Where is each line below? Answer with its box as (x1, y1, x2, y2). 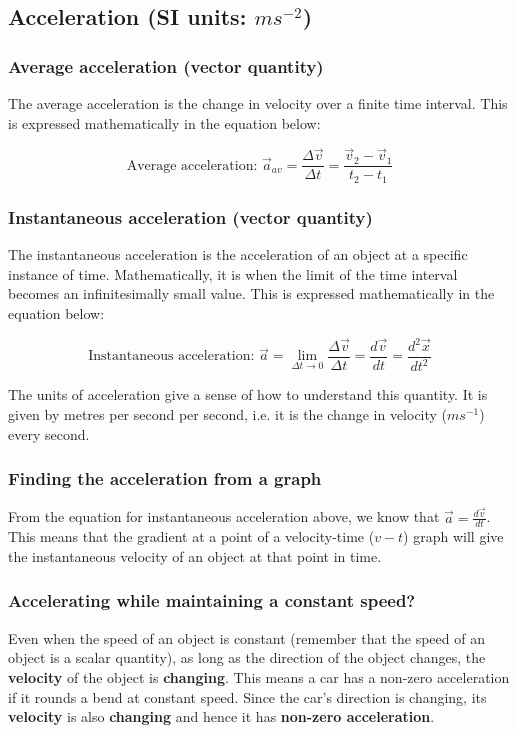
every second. (8, 423, 90, 444)
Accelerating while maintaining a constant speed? (8, 588, 416, 613)
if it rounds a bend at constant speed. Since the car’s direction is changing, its (8, 686, 487, 707)
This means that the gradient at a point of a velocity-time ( (8, 526, 375, 547)
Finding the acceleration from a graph (8, 466, 322, 491)
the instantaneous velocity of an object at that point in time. (8, 545, 382, 566)
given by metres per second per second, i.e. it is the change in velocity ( (8, 404, 448, 425)
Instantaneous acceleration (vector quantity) (8, 204, 373, 229)
